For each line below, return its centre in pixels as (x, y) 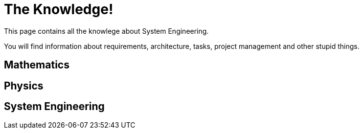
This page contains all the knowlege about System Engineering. (106, 31)
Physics (24, 86)
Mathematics (37, 65)
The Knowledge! (59, 9)
